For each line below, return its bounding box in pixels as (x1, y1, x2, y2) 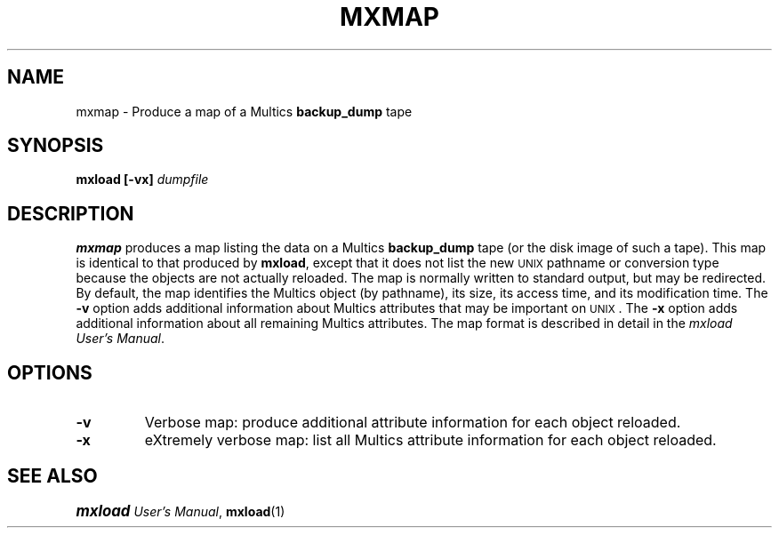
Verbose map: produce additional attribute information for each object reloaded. (144, 413, 681, 432)
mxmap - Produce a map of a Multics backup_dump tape (76, 103, 413, 119)
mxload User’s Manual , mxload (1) (76, 501, 285, 520)
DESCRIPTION (7, 202, 134, 225)
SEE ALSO (7, 464, 98, 487)
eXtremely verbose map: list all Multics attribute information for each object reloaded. (144, 431, 717, 450)
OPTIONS (7, 361, 92, 384)
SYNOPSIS (7, 134, 104, 157)
